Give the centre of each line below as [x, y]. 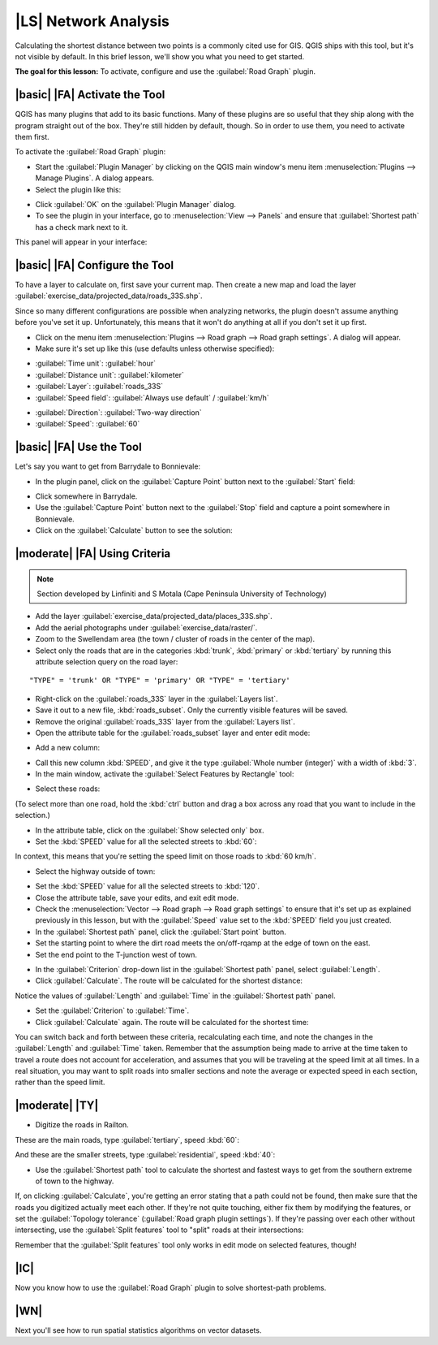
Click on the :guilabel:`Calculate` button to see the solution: [134, 530]
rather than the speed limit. [60, 1082]
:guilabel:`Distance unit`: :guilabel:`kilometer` [109, 374]
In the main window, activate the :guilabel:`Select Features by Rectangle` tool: [165, 774]
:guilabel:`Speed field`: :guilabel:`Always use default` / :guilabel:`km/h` [152, 397]
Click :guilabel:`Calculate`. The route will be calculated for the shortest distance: [169, 981]
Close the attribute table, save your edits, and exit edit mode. [137, 897]
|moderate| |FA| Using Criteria [93, 554]
